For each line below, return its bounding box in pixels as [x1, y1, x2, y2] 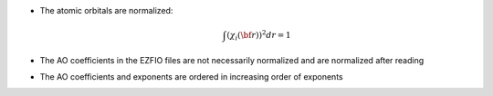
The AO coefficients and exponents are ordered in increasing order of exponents [39, 71, 343, 82]
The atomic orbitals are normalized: [39, 5, 173, 15]
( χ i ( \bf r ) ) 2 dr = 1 [226, 28, 291, 43]
